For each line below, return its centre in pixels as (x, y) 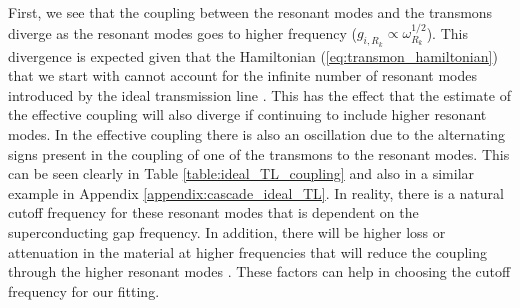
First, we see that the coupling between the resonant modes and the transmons (250, 12)
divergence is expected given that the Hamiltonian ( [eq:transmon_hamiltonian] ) (253, 55)
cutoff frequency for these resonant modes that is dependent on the (213, 212)
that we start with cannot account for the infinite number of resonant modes (242, 75)
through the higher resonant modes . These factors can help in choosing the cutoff (259, 271)
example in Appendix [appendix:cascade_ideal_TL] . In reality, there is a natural (256, 192)
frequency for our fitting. (84, 290)
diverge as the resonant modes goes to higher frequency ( (182, 32)
